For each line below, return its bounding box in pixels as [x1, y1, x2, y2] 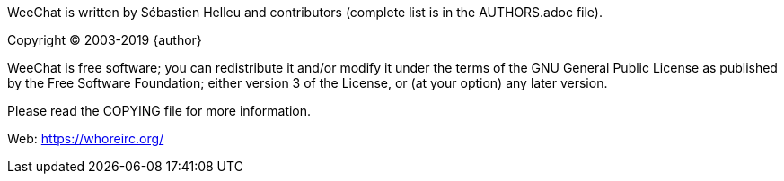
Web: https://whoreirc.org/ [7, 131, 164, 146]
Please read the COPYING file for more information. [7, 103, 312, 118]
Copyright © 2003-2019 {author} [7, 32, 202, 47]
